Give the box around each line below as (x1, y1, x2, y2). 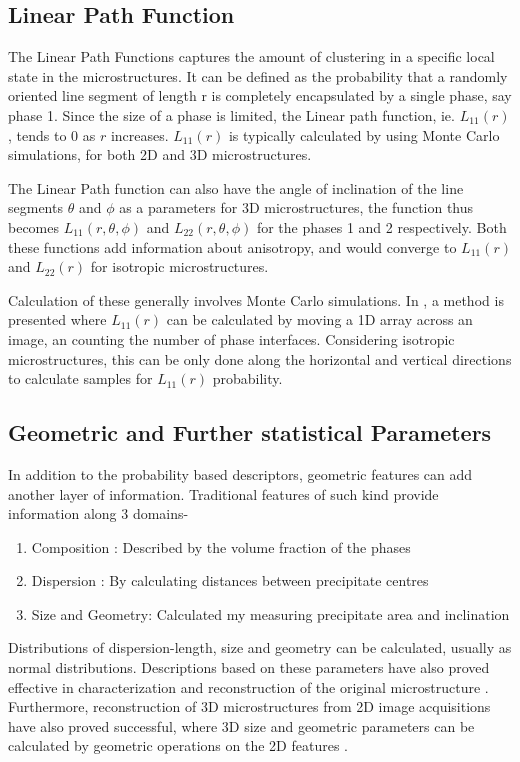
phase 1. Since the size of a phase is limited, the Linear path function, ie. (8, 104, 455, 125)
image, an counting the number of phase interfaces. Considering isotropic (8, 328, 455, 349)
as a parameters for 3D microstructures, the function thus (119, 197, 474, 218)
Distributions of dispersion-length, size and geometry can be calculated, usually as (8, 637, 512, 658)
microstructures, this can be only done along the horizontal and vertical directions (8, 348, 512, 369)
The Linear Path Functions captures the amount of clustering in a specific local (8, 46, 495, 67)
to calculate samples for (8, 368, 153, 389)
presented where (8, 309, 107, 330)
